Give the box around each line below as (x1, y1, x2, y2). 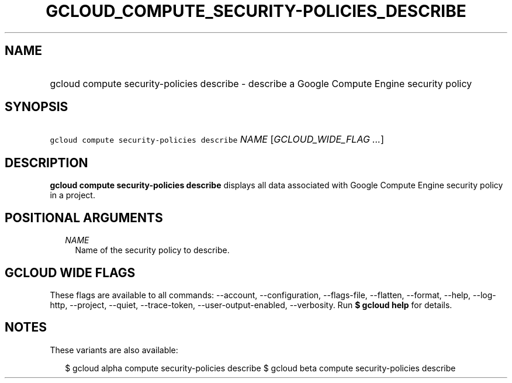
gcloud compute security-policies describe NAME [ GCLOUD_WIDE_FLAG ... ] (50, 133, 384, 146)
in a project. (50, 190, 95, 201)
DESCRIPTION (5, 155, 88, 170)
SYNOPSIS (5, 99, 68, 115)
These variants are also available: (50, 344, 178, 355)
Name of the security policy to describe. (75, 245, 230, 256)
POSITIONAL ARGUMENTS (5, 210, 163, 225)
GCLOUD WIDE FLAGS (5, 265, 136, 280)
